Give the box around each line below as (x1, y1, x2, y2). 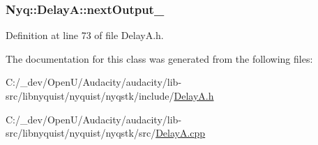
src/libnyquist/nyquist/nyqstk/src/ (6, 125, 156, 140)
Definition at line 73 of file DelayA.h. (6, 28, 164, 43)
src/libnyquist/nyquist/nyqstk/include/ (6, 89, 174, 102)
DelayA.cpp (156, 125, 206, 140)
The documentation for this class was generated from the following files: (6, 51, 313, 66)
